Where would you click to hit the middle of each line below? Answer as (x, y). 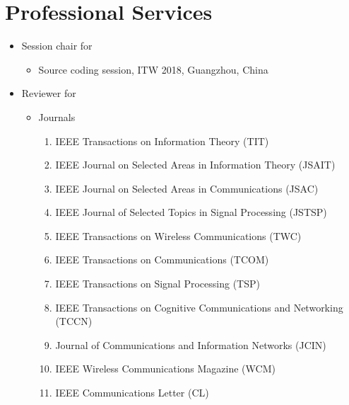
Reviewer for (49, 93)
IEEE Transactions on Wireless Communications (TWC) (178, 235)
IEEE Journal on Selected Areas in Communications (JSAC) (187, 188)
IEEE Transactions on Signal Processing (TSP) (158, 284)
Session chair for (57, 46)
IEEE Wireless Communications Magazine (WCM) (165, 369)
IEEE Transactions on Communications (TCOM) (162, 259)
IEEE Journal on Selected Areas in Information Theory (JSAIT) (195, 165)
